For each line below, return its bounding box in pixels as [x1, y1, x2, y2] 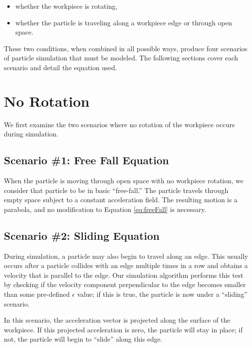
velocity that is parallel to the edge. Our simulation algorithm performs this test [4, 270, 244, 280]
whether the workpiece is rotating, [15, 1, 118, 11]
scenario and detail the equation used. [4, 62, 117, 72]
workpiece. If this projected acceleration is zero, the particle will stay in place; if [4, 324, 243, 334]
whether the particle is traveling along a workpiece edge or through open [15, 17, 232, 27]
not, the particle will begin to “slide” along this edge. [4, 334, 162, 344]
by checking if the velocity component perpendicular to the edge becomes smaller [4, 279, 246, 289]
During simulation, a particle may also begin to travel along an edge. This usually [4, 251, 248, 261]
